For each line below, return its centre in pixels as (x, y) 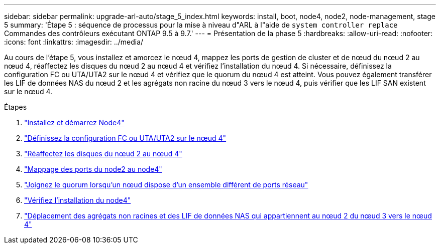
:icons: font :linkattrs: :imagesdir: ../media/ (74, 42)
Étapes (16, 107)
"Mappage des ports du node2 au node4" (93, 169)
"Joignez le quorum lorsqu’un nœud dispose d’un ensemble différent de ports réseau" (166, 185)
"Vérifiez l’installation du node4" (78, 200)
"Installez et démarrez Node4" (74, 122)
